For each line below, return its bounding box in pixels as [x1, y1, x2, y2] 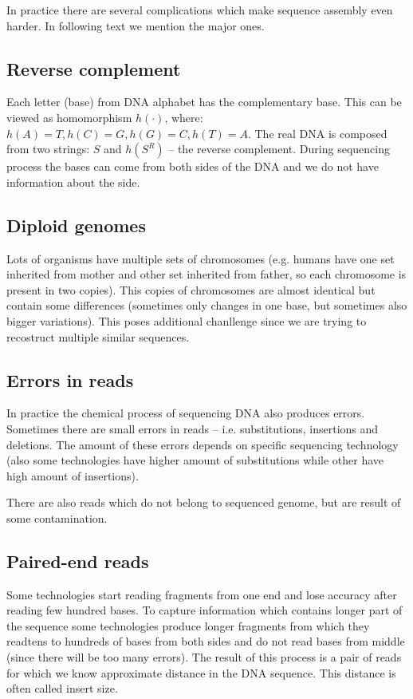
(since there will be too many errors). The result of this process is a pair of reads [6, 649, 402, 665]
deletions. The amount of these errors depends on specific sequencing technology [6, 436, 399, 452]
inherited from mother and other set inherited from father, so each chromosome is [6, 266, 407, 282]
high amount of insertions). [6, 467, 139, 484]
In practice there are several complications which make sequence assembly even [6, 2, 393, 18]
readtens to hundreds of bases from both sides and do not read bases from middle [6, 633, 405, 650]
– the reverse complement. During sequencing [168, 140, 390, 157]
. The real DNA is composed [247, 124, 387, 141]
